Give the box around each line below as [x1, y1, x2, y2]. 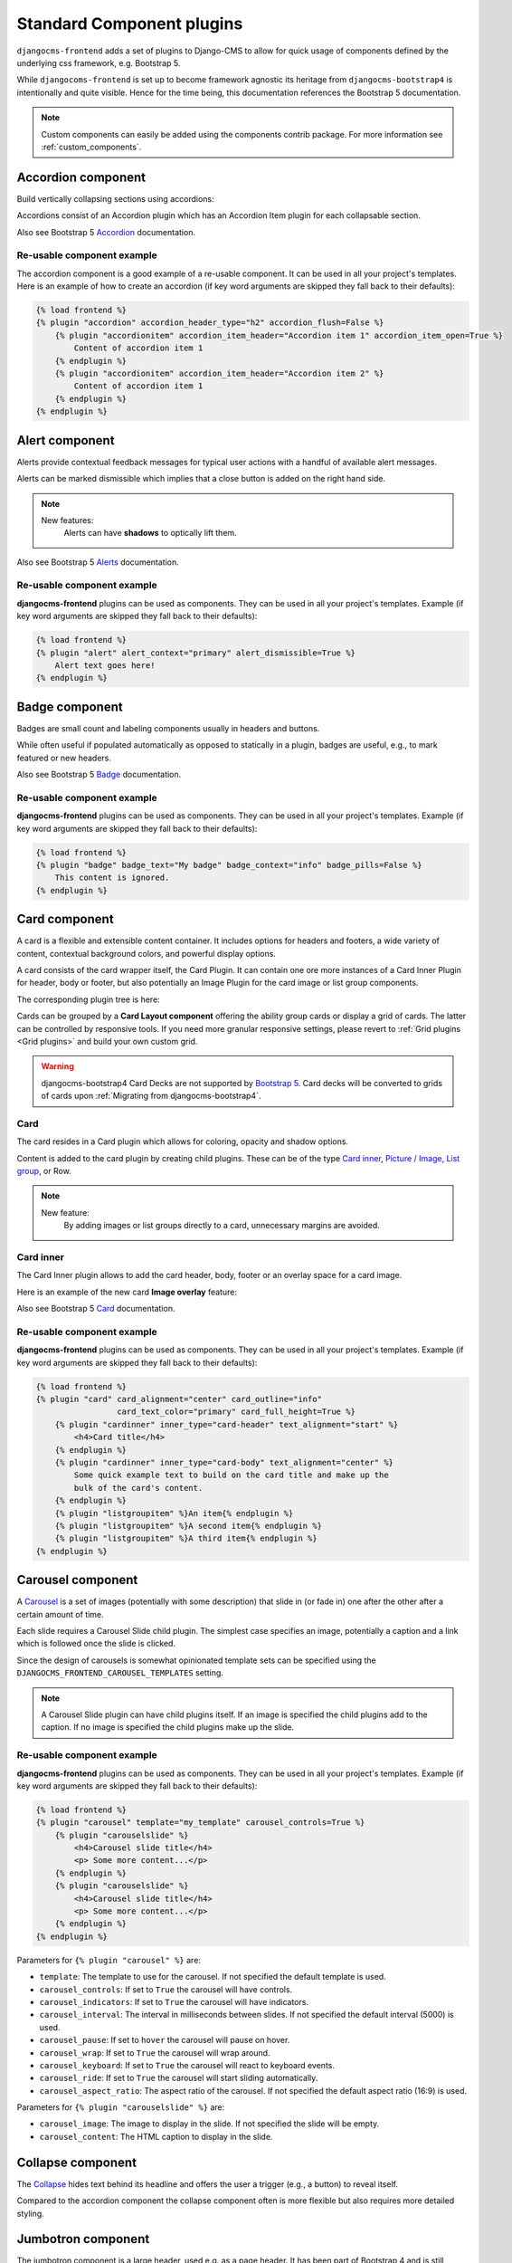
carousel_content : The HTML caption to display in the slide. [39, 2131, 273, 2142]
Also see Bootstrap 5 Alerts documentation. [16, 557, 180, 568]
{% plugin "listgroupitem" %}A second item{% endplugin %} [54, 1521, 323, 1531]
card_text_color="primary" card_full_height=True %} [116, 1407, 356, 1417]
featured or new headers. [16, 752, 112, 763]
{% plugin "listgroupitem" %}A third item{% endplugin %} [54, 1533, 318, 1543]
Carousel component [16, 1572, 138, 1588]
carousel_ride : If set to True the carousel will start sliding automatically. [39, 2073, 318, 2084]
